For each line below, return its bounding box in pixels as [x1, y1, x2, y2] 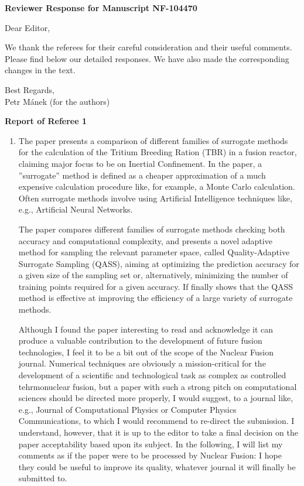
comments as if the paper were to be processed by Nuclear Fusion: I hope [18, 449, 282, 461]
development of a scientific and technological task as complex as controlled [18, 369, 286, 381]
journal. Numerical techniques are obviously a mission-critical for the [18, 357, 266, 369]
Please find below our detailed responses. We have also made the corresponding [5, 52, 289, 64]
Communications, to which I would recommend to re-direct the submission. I [18, 415, 295, 427]
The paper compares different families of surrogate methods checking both [18, 223, 285, 235]
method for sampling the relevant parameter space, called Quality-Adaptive [18, 246, 290, 258]
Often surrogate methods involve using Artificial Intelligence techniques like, [18, 191, 292, 204]
